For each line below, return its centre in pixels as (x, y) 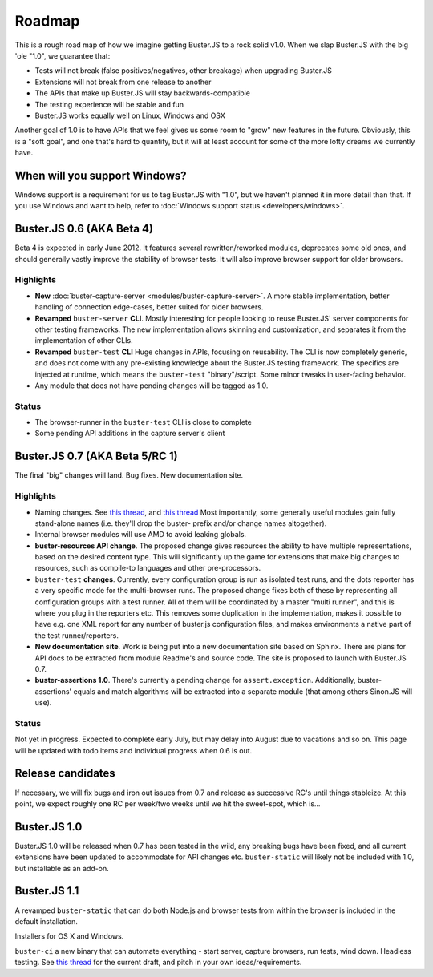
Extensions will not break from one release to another (123, 82)
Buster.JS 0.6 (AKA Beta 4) (84, 229)
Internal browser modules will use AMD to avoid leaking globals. (141, 535)
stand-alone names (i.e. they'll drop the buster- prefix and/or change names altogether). (181, 523)
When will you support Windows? (101, 175)
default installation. (46, 921)
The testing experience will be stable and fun (109, 104)
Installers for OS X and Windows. (69, 936)
